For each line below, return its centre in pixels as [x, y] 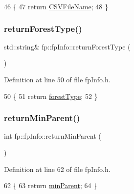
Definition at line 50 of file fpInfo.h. [57, 79]
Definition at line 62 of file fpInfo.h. [57, 169]
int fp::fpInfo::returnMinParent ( [53, 136]
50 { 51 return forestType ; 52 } [51, 96]
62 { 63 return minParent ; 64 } [51, 185]
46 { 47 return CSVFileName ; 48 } [56, 6]
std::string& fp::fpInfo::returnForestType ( [67, 46]
